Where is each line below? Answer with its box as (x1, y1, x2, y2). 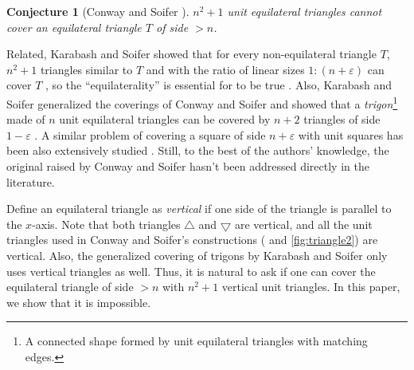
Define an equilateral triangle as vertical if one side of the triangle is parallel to (6, 200, 392, 217)
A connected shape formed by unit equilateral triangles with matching (25, 333, 368, 349)
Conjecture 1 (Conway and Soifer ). (6, 3, 189, 19)
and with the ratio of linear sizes (146, 61, 305, 77)
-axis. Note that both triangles (32, 215, 181, 232)
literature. (6, 173, 55, 190)
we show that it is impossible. (6, 293, 151, 310)
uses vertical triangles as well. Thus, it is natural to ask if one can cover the (6, 262, 376, 279)
